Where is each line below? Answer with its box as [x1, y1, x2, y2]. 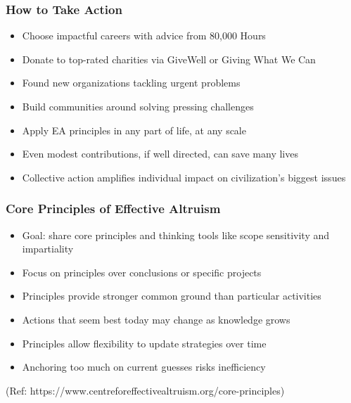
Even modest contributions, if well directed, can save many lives [22, 146, 298, 161]
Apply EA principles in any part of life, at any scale [22, 122, 246, 137]
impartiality [22, 241, 74, 256]
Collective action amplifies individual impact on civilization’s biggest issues [22, 169, 346, 184]
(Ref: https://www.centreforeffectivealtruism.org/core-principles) [6, 383, 285, 397]
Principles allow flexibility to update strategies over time [22, 335, 267, 350]
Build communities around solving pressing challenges [22, 99, 254, 113]
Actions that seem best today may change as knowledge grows [22, 312, 291, 326]
